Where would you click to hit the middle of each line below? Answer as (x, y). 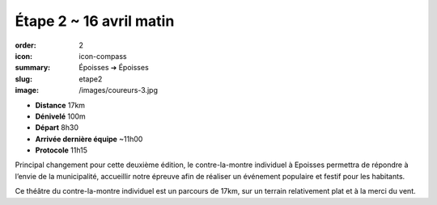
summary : (33, 68)
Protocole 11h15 (62, 150)
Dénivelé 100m (61, 116)
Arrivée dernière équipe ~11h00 (89, 139)
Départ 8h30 (57, 128)
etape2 (91, 79)
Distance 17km (60, 105)
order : (25, 45)
